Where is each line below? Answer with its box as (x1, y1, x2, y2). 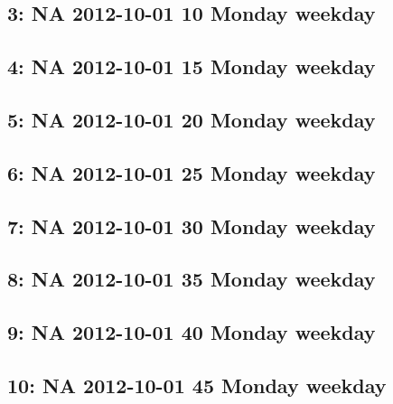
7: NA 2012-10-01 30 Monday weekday (7, 211, 376, 240)
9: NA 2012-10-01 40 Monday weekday (7, 318, 376, 346)
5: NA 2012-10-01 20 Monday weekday (7, 105, 376, 133)
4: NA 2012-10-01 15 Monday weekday (7, 52, 376, 80)
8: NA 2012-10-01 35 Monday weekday (7, 265, 376, 293)
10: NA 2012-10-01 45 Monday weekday (7, 371, 387, 399)
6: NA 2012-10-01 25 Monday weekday (7, 158, 376, 186)
